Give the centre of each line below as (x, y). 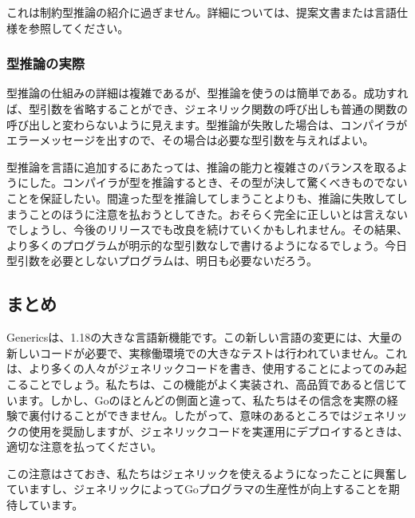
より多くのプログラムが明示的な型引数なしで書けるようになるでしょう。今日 (207, 245)
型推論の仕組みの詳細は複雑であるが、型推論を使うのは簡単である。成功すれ (207, 93)
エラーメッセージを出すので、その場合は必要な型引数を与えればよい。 (190, 140)
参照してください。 (79, 28)
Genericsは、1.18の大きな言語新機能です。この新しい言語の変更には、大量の (204, 337)
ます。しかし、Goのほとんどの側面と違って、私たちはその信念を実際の (202, 399)
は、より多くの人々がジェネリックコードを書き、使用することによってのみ (201, 368)
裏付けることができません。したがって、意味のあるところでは (190, 415)
